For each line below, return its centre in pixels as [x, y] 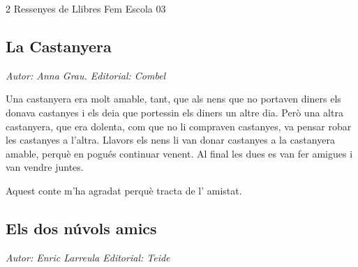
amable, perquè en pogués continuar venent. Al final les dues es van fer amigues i [179, 153]
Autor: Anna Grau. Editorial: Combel [86, 75]
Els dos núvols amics [81, 228]
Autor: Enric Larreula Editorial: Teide [88, 257]
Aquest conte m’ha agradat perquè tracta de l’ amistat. [124, 190]
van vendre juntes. [45, 167]
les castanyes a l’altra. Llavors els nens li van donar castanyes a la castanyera [170, 140]
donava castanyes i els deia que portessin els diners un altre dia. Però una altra [174, 112]
